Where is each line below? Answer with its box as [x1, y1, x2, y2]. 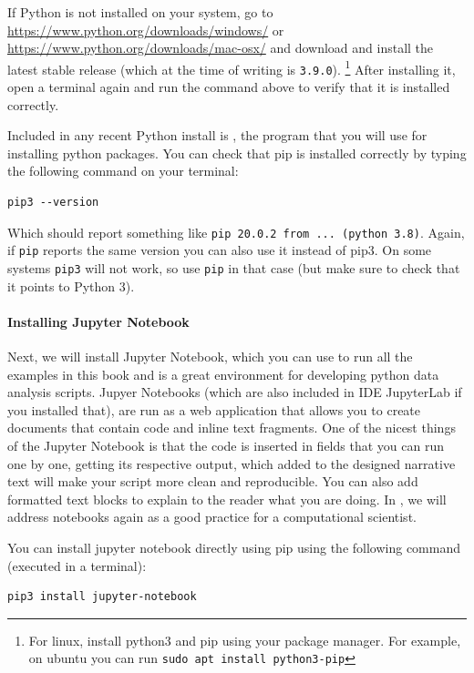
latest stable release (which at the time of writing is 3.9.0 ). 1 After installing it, [7, 56, 456, 78]
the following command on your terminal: [7, 161, 239, 180]
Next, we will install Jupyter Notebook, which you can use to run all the [7, 347, 413, 366]
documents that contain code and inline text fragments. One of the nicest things [7, 418, 456, 437]
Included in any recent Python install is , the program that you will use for [7, 126, 428, 145]
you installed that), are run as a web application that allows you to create [7, 400, 421, 419]
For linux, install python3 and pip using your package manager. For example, [28, 630, 461, 649]
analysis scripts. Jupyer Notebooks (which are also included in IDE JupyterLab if [7, 382, 462, 402]
